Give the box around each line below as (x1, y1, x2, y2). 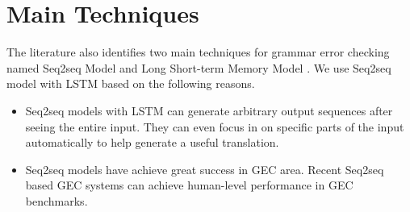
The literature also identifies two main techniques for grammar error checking (6, 44, 390, 60)
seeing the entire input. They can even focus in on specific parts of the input (25, 118, 404, 135)
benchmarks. (25, 192, 88, 209)
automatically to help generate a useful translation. (25, 134, 279, 151)
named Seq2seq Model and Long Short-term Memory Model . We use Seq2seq (6, 59, 391, 76)
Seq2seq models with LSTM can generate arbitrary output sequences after (25, 102, 393, 118)
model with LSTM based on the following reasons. (6, 75, 255, 92)
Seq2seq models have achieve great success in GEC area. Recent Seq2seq (25, 160, 384, 177)
